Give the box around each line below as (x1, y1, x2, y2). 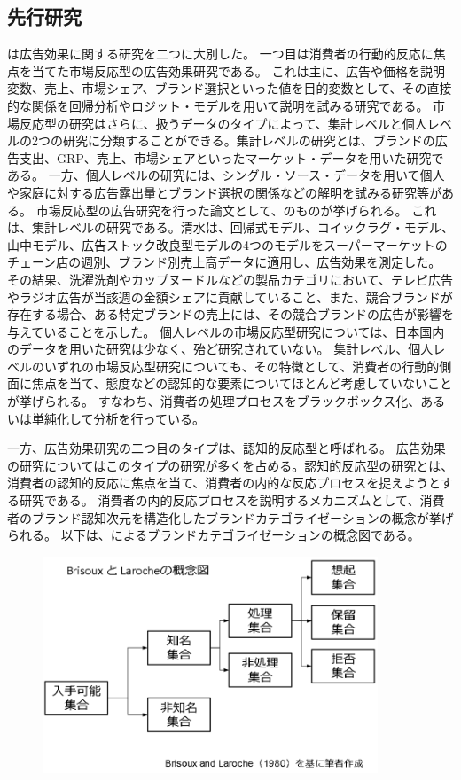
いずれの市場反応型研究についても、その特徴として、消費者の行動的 (43, 356, 440, 375)
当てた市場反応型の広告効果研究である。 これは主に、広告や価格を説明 (31, 61, 446, 80)
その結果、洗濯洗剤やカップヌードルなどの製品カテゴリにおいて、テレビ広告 (7, 269, 453, 288)
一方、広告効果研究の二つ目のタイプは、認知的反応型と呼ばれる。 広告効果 (7, 439, 446, 457)
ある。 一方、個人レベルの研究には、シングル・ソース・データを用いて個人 (7, 166, 445, 184)
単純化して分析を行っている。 (31, 409, 205, 427)
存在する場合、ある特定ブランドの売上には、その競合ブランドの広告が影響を (7, 305, 454, 324)
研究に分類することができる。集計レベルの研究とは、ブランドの (62, 131, 435, 150)
